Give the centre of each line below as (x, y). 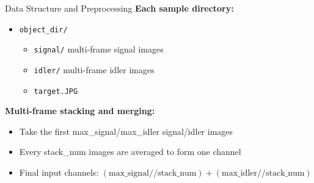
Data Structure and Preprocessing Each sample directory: (119, 8)
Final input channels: (59, 172)
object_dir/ (43, 30)
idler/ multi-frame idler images (94, 69)
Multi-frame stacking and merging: (80, 111)
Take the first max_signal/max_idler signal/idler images (126, 131)
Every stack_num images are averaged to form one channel (130, 152)
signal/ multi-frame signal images (99, 49)
